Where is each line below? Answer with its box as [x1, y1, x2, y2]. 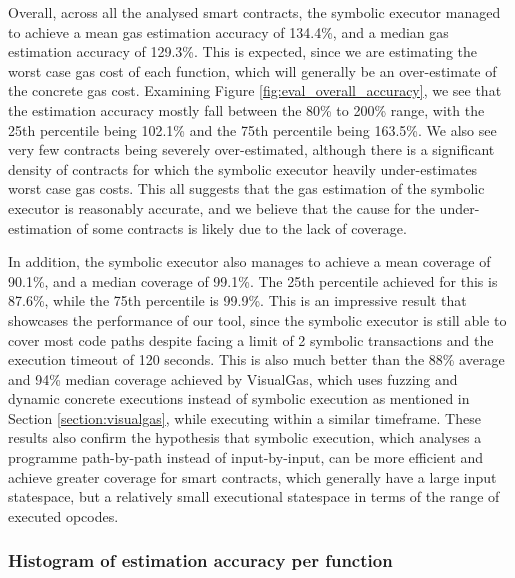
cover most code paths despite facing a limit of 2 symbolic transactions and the [8, 329, 494, 350]
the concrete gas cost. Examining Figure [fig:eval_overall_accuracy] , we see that [8, 80, 502, 101]
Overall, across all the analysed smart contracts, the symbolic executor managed [8, 2, 501, 22]
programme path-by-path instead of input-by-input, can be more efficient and [8, 447, 484, 468]
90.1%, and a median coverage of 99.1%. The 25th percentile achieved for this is [8, 270, 498, 291]
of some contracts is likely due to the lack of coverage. [76, 217, 407, 238]
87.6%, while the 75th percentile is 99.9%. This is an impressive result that [8, 290, 467, 311]
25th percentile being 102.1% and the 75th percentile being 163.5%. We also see [8, 119, 497, 140]
